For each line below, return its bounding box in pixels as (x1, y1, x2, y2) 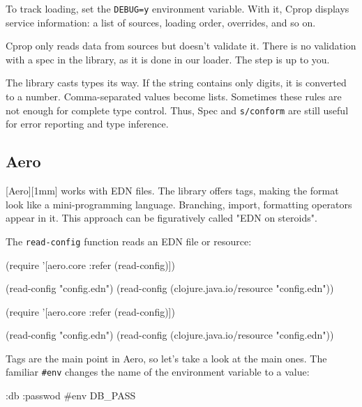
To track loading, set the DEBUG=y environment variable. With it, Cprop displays (6, 1, 349, 15)
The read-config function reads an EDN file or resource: (6, 233, 252, 248)
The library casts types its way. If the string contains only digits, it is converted (6, 75, 347, 90)
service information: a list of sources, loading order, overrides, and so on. (6, 15, 316, 29)
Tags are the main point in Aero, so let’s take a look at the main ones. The (6, 351, 327, 365)
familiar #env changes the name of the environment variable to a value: (6, 364, 310, 379)
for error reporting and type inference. (6, 116, 169, 131)
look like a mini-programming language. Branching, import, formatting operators (6, 197, 352, 211)
